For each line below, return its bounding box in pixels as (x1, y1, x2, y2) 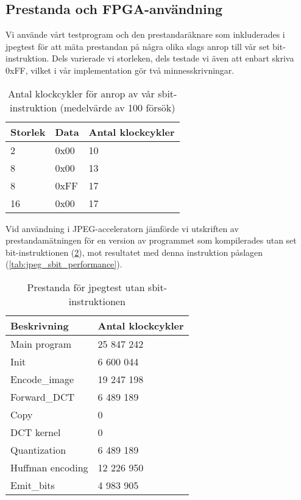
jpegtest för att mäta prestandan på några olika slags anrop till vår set (5, 40, 270, 52)
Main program (10, 336, 72, 351)
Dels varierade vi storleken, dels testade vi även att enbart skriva (51, 52, 294, 65)
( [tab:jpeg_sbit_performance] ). (5, 258, 122, 270)
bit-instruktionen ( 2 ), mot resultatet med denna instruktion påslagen (5, 245, 263, 258)
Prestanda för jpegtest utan (27, 280, 145, 294)
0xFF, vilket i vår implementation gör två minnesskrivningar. (5, 63, 235, 76)
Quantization (10, 442, 66, 457)
